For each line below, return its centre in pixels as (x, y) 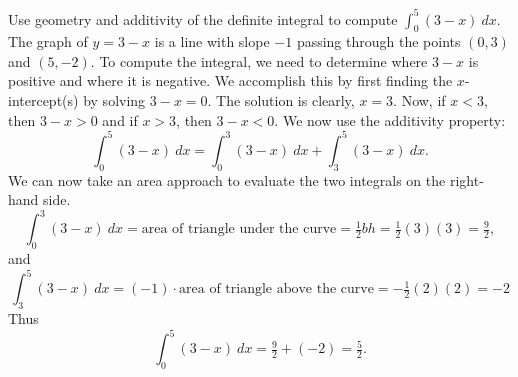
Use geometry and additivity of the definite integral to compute (203, 18)
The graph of (48, 41)
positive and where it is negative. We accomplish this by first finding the (230, 80)
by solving (114, 100)
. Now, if (419, 100)
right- (466, 179)
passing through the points (378, 41)
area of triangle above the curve (276, 289)
